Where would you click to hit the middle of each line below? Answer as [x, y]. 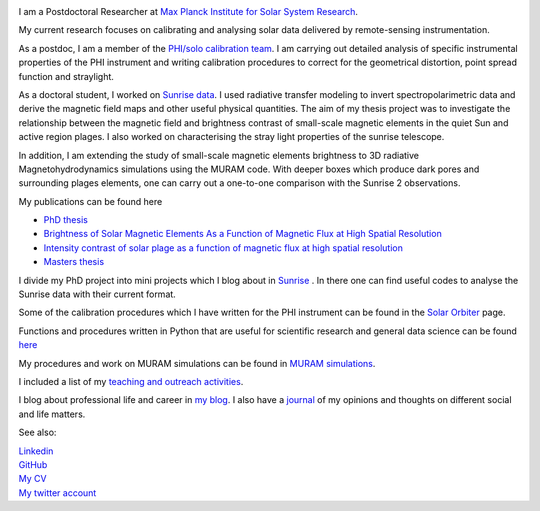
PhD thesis [66, 220]
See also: [37, 432]
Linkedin [36, 451]
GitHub [33, 464]
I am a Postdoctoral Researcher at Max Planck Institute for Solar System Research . [188, 11]
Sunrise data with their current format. [97, 294]
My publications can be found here [90, 201]
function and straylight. [66, 76]
